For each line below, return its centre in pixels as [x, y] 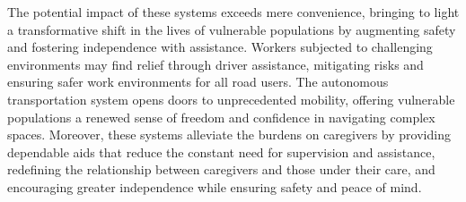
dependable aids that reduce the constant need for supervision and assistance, [221, 151]
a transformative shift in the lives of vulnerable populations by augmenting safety [232, 29]
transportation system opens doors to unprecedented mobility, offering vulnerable [231, 99]
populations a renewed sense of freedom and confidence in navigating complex [221, 117]
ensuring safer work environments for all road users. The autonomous [198, 82]
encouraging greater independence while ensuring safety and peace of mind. [215, 186]
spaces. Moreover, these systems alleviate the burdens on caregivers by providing [229, 135]
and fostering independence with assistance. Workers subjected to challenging [220, 47]
